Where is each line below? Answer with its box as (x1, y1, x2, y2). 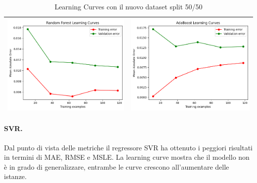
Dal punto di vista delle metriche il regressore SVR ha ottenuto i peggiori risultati (4, 142, 253, 152)
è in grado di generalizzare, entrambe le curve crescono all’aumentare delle (4, 161, 229, 172)
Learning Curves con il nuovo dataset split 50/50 (54, 1, 203, 11)
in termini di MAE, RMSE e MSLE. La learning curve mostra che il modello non (4, 152, 250, 162)
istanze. (4, 171, 27, 182)
